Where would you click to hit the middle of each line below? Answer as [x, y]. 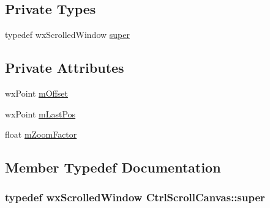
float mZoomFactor [41, 134]
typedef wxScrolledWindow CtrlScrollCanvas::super [135, 197]
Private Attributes [65, 68]
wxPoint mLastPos [40, 113]
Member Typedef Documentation [113, 167]
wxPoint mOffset [36, 93]
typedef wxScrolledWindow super [67, 35]
